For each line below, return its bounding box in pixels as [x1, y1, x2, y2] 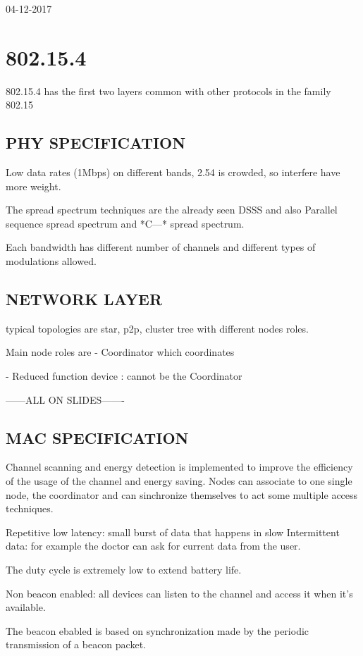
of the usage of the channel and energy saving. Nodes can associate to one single [6, 474, 352, 488]
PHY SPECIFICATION [6, 132, 186, 154]
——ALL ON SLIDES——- [6, 392, 125, 407]
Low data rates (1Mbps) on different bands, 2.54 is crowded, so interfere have [6, 165, 340, 180]
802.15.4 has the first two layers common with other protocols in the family [6, 83, 331, 98]
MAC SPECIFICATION [6, 426, 189, 448]
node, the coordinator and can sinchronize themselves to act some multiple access [6, 487, 358, 502]
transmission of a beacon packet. [6, 637, 146, 652]
